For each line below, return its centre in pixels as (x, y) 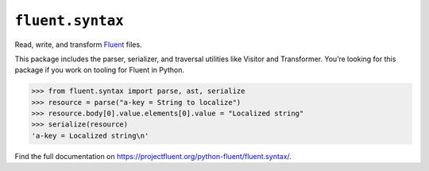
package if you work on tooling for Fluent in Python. (100, 70)
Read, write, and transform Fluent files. (78, 45)
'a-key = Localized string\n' (90, 136)
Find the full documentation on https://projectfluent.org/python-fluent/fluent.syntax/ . (153, 156)
